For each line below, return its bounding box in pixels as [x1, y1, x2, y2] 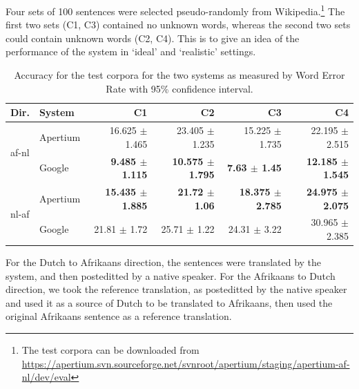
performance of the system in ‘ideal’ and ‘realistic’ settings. [6, 44, 256, 59]
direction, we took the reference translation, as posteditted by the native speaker [6, 282, 347, 296]
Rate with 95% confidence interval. [106, 81, 253, 95]
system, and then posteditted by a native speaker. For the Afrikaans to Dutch [6, 268, 336, 283]
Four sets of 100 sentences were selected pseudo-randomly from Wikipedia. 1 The [6, 2, 345, 18]
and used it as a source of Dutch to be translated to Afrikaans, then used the [6, 295, 333, 310]
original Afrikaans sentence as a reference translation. [6, 309, 232, 323]
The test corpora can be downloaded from [21, 343, 200, 357]
